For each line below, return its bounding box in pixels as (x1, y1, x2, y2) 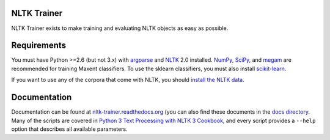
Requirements (11, 40, 67, 51)
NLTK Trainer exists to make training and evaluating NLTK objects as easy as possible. (11, 24, 229, 32)
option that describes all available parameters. (11, 125, 128, 133)
